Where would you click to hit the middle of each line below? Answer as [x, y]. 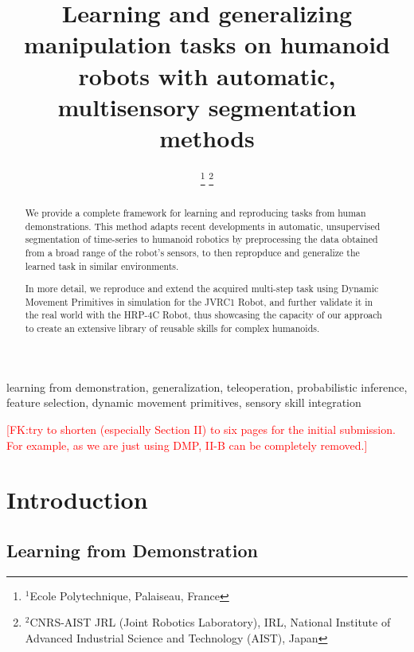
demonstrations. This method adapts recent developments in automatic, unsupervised [203, 226]
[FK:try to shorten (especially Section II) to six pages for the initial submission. [201, 429]
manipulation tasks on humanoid [207, 44]
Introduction [77, 500]
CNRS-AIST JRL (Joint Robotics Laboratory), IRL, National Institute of [210, 622]
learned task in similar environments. [102, 265]
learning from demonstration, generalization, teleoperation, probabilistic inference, [207, 387]
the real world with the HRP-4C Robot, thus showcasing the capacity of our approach [203, 315]
